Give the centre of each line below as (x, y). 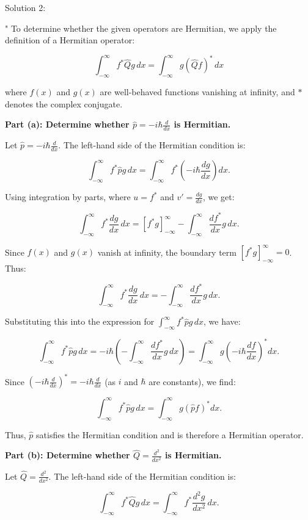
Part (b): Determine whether (68, 455)
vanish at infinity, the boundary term (167, 252)
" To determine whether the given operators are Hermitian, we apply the (141, 28)
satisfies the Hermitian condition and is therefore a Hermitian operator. (170, 434)
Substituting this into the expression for (80, 321)
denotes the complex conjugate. (64, 103)
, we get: (218, 197)
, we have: (222, 321)
